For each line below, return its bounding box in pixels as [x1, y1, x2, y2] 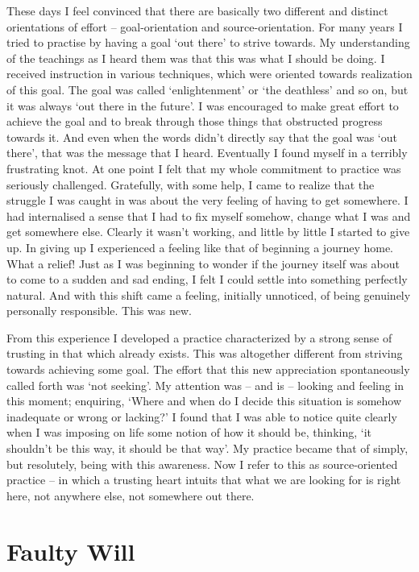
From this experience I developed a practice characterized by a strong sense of [6, 329, 392, 346]
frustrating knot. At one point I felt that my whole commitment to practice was [6, 160, 401, 176]
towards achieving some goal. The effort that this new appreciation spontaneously [6, 361, 410, 378]
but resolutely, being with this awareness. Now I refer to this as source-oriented [6, 455, 398, 472]
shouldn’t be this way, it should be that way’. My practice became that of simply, [6, 440, 409, 457]
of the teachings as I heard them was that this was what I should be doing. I [6, 49, 385, 66]
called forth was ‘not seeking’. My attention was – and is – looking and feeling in [6, 376, 404, 393]
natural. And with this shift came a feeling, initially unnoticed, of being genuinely [6, 286, 411, 303]
